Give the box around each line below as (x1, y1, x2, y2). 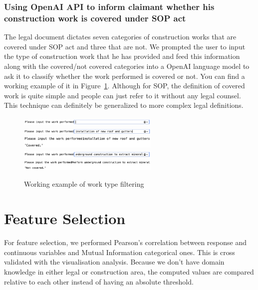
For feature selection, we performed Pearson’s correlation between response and (4, 237, 247, 248)
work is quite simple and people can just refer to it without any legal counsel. (4, 90, 241, 100)
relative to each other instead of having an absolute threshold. (4, 276, 194, 287)
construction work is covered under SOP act (4, 11, 186, 24)
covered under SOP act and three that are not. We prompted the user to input (4, 41, 246, 51)
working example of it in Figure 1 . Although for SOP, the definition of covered (4, 80, 245, 91)
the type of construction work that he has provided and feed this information (4, 51, 240, 61)
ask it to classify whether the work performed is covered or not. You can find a (4, 70, 245, 81)
